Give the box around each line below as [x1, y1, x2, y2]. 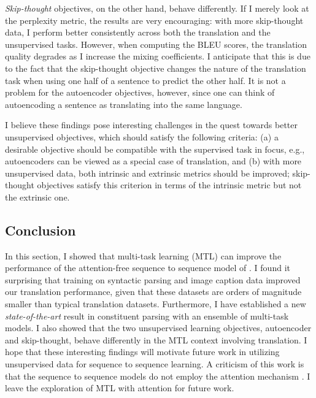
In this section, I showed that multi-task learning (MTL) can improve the [5, 249, 282, 262]
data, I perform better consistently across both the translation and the [5, 26, 271, 39]
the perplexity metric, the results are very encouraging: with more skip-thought [5, 13, 304, 26]
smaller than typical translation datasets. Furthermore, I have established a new [5, 297, 306, 310]
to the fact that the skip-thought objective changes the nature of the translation [5, 61, 306, 74]
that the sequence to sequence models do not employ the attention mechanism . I [5, 369, 310, 382]
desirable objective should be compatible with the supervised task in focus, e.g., [5, 142, 305, 155]
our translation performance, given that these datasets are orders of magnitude [5, 285, 302, 298]
